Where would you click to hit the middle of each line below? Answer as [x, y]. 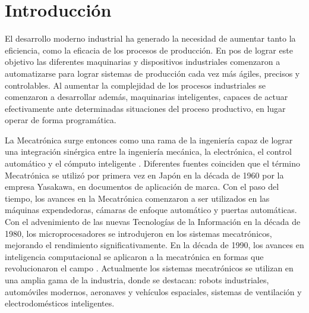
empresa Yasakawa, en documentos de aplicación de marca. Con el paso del [142, 187]
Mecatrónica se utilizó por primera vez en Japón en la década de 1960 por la [144, 175]
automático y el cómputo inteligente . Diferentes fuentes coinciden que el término [153, 163]
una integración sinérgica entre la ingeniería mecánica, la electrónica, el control [148, 151]
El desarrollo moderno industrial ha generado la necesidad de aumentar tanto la [150, 38]
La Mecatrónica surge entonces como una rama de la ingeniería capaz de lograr [149, 140]
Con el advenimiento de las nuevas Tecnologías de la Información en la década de [153, 222]
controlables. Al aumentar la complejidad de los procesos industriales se [135, 85]
